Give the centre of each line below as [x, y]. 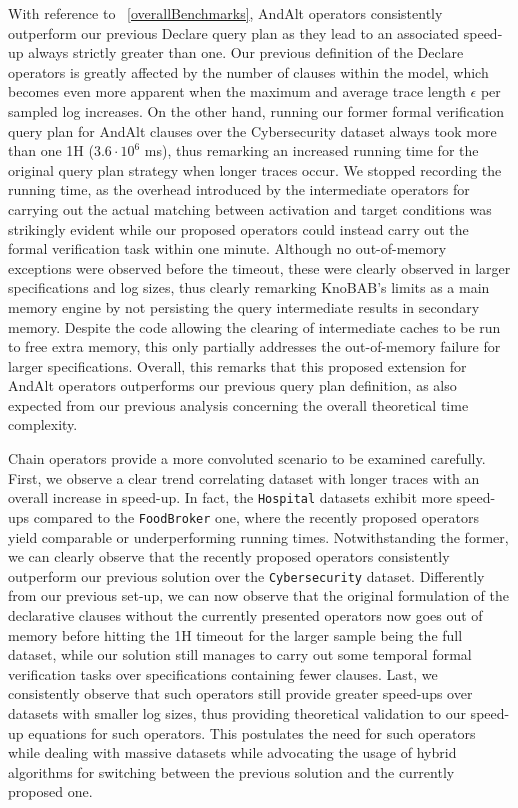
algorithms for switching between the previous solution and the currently [231, 771]
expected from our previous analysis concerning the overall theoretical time [238, 404]
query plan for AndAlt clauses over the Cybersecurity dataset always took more [252, 130]
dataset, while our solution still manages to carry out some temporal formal [240, 654]
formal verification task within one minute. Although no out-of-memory [227, 248]
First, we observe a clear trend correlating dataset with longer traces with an [244, 477]
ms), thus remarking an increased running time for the [311, 150]
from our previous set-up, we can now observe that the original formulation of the [258, 595]
